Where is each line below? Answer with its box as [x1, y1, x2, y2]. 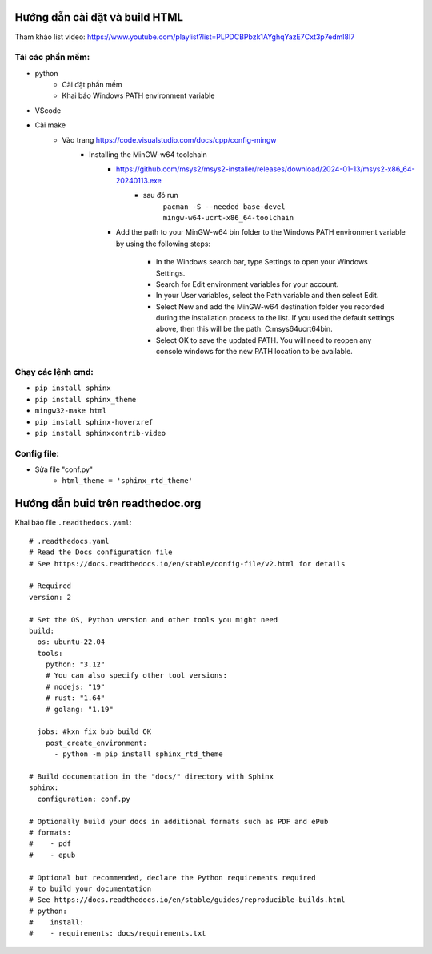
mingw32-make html [34, 406, 107, 416]
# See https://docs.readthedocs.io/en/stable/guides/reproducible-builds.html [29, 896, 346, 904]
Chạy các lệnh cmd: [14, 367, 94, 378]
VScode [34, 105, 62, 115]
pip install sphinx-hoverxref [34, 417, 154, 426]
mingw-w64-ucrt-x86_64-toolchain [162, 213, 294, 222]
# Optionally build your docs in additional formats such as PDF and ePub [29, 817, 329, 826]
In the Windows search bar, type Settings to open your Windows [156, 257, 368, 267]
